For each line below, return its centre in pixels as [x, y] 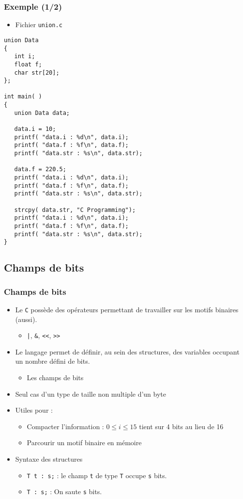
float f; [28, 64]
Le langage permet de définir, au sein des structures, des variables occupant [127, 351]
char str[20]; [37, 72]
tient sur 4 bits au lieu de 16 [181, 426]
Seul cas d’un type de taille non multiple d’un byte [91, 394]
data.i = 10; [35, 129]
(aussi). [26, 319]
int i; [25, 56]
